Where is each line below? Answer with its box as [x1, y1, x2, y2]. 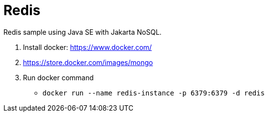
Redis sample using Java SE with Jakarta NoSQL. [3, 27, 162, 36]
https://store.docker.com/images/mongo [23, 58, 153, 67]
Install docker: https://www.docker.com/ [23, 43, 152, 51]
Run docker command [23, 73, 94, 82]
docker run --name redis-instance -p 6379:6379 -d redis [42, 89, 265, 97]
